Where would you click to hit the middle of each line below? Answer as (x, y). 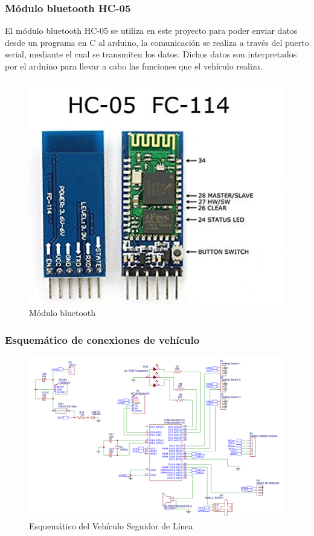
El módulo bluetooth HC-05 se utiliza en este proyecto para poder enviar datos (151, 31)
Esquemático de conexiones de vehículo (102, 339)
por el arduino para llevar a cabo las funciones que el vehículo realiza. (134, 66)
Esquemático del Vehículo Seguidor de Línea (111, 526)
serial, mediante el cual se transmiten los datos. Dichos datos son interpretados (151, 54)
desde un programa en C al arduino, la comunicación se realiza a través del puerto (157, 42)
